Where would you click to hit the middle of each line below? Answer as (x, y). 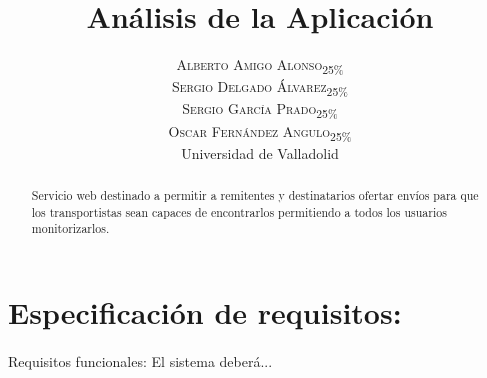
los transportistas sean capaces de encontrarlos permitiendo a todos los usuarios (239, 211)
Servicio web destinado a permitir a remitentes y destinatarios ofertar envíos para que (255, 195)
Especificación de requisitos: (205, 311)
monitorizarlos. (70, 228)
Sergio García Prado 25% (260, 110)
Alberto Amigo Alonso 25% (260, 65)
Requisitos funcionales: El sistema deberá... (140, 360)
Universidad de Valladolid (260, 152)
